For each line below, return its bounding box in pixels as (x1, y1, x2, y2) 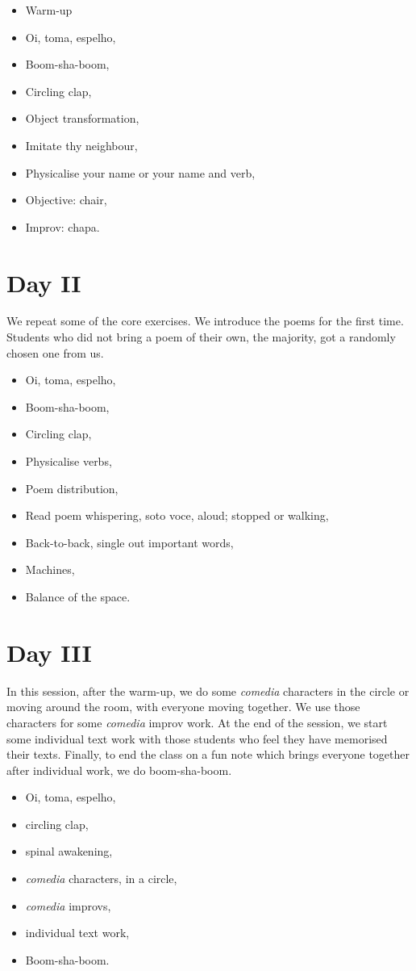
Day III (6, 635, 92, 668)
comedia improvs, (25, 897, 111, 914)
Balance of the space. (25, 588, 131, 605)
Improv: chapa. (25, 218, 100, 235)
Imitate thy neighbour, (25, 136, 138, 153)
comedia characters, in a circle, (25, 870, 177, 887)
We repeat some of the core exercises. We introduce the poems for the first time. (6, 312, 404, 329)
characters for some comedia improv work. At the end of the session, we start (6, 714, 388, 730)
